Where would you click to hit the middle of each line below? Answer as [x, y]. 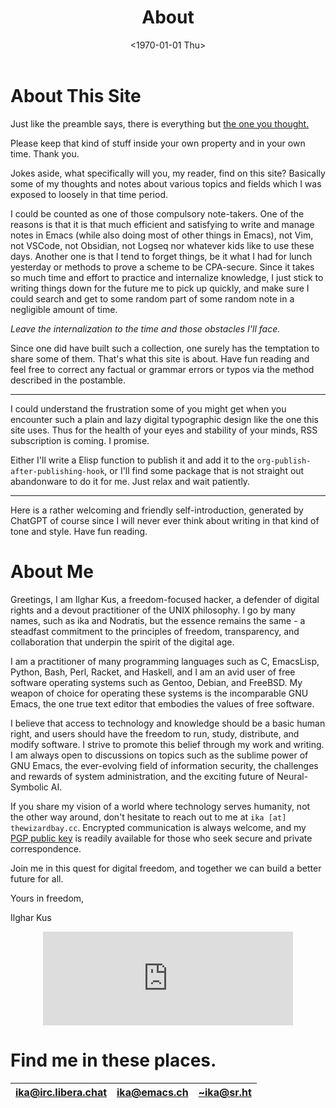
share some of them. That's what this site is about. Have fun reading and [160, 358]
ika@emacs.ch [152, 1092]
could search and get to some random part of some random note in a [152, 298]
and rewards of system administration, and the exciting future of [142, 776]
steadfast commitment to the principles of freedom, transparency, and [155, 631]
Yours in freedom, [47, 898]
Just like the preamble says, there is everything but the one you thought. [160, 123]
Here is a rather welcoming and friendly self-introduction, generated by [157, 510]
